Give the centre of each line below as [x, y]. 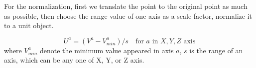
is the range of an [216, 50]
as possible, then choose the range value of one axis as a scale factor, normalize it [128, 16]
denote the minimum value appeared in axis [107, 50]
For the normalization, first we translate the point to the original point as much [126, 6]
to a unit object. [29, 25]
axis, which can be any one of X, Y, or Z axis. [74, 60]
